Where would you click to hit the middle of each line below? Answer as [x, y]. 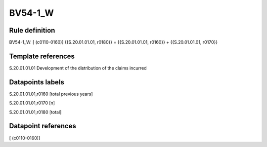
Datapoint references [43, 126]
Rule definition [32, 30]
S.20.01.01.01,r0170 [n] [32, 103]
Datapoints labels [37, 82]
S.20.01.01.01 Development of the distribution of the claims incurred [78, 68]
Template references [42, 56]
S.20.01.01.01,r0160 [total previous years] [51, 94]
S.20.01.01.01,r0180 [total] [35, 112]
